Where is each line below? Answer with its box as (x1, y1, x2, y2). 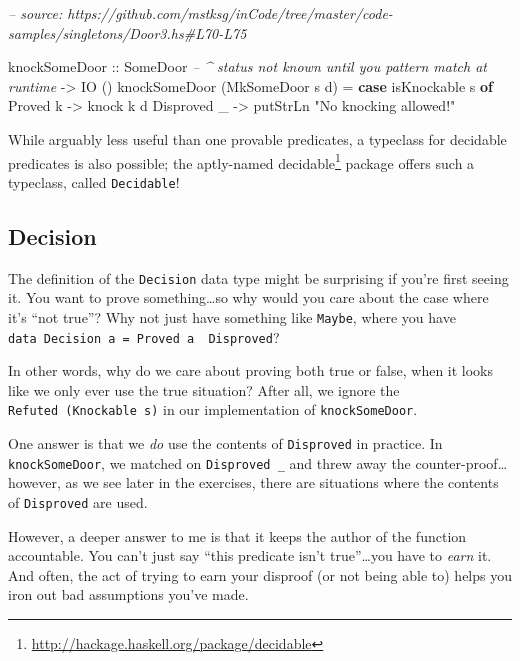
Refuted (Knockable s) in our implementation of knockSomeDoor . (8, 399, 418, 420)
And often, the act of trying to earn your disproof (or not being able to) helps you (8, 564, 513, 585)
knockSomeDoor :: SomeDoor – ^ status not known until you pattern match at (8, 56, 487, 77)
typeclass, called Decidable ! (8, 171, 180, 192)
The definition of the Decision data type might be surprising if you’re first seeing (8, 267, 509, 288)
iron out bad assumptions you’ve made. (8, 584, 249, 605)
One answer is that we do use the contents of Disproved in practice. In (8, 433, 443, 454)
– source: (8, 3, 63, 23)
